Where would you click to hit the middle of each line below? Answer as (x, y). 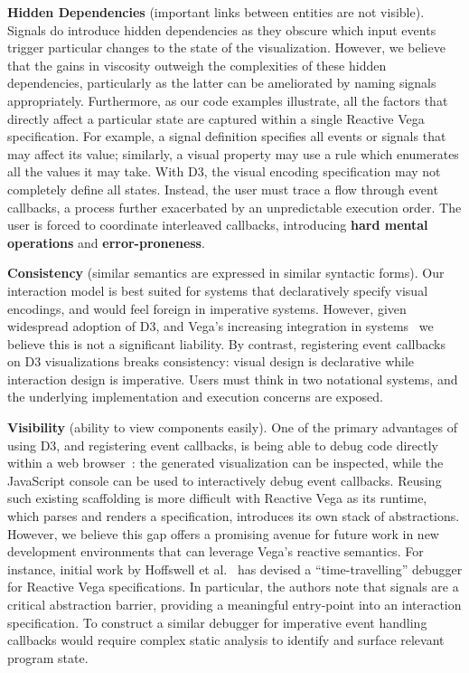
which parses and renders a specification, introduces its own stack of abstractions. (234, 516)
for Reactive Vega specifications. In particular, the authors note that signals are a (233, 587)
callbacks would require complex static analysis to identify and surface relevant (226, 640)
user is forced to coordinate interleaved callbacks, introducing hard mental (218, 225)
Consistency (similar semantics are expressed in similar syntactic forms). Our (226, 273)
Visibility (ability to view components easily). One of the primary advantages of (233, 427)
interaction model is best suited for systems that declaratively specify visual (218, 290)
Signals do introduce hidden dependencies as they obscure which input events (222, 29)
